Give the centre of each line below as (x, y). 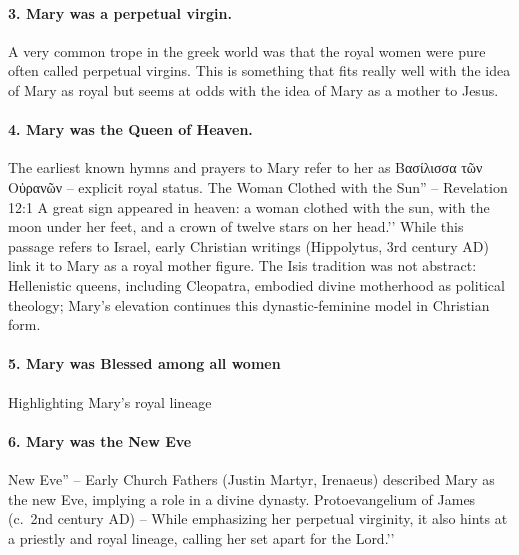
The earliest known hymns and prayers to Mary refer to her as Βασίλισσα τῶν (245, 167)
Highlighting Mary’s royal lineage (110, 401)
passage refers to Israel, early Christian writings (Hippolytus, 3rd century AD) (248, 245)
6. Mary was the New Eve (100, 440)
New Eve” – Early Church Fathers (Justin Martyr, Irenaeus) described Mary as (251, 478)
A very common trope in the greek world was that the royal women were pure (247, 50)
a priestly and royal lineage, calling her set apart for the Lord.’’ (201, 537)
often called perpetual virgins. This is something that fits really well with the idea (259, 70)
